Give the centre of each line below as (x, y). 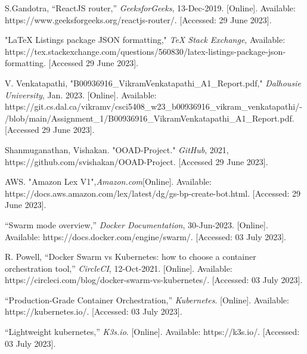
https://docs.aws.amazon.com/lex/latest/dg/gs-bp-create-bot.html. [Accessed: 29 (153, 193)
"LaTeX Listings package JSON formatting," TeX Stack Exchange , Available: (145, 40)
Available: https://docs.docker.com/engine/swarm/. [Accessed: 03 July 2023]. (145, 236)
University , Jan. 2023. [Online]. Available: (81, 94)
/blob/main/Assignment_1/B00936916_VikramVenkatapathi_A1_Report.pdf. (150, 118)
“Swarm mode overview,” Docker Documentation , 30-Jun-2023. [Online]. (137, 224)
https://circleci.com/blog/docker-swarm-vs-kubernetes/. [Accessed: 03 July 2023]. (154, 280)
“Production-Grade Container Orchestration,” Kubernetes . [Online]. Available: (147, 299)
